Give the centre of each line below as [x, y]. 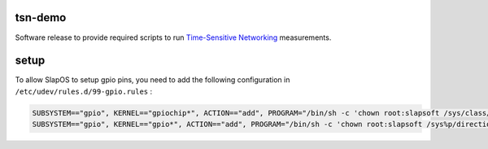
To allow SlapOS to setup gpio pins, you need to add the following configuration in [152, 80]
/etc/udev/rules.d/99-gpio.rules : [84, 91]
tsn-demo [41, 18]
